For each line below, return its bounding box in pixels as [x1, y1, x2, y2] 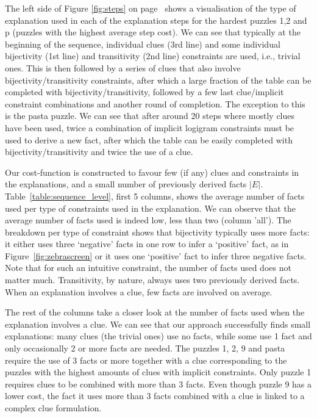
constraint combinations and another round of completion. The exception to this [5, 97, 305, 110]
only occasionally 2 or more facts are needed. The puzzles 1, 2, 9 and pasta [5, 342, 285, 355]
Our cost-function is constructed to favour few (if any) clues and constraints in [5, 165, 299, 178]
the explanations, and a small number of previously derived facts [5, 178, 247, 190]
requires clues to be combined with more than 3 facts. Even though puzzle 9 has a [5, 377, 312, 390]
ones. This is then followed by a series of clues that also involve [5, 61, 241, 74]
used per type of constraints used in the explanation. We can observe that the [5, 201, 296, 214]
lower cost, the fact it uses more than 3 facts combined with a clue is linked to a [5, 389, 305, 402]
